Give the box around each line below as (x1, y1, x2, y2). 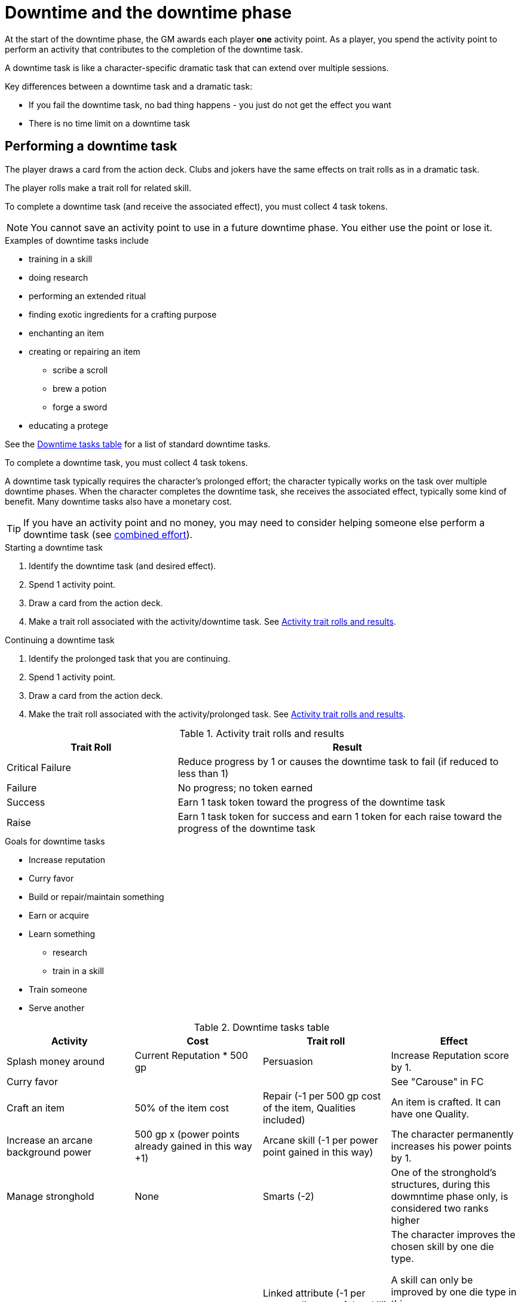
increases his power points (391, 1140, 512, 1152)
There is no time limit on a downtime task (29, 118, 190, 128)
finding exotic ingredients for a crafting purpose (29, 309, 217, 320)
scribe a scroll (53, 364, 108, 375)
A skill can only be (391, 1273, 473, 1286)
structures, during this (391, 1178, 491, 1190)
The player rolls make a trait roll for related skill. (5, 182, 191, 193)
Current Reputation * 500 (134, 1049, 248, 1061)
